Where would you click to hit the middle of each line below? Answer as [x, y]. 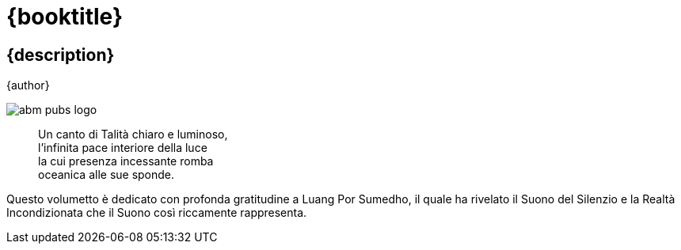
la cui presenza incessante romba [126, 161]
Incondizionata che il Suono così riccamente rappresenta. [157, 213]
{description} [61, 55]
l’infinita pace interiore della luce [123, 148]
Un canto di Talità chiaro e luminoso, [133, 134]
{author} [28, 85]
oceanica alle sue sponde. [107, 175]
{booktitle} [65, 17]
